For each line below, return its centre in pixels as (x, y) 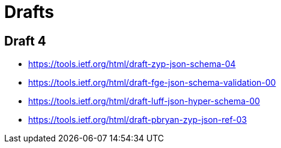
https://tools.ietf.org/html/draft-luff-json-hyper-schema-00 (144, 101)
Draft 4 (25, 41)
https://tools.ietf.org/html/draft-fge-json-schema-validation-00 (152, 83)
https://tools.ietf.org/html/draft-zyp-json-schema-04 (132, 64)
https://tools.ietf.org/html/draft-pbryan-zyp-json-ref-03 (138, 120)
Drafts (29, 12)
